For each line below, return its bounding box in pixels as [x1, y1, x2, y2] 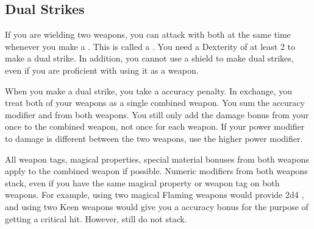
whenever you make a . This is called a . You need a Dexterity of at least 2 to [5, 40, 296, 52]
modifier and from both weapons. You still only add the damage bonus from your [5, 108, 309, 121]
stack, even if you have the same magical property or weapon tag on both [5, 176, 280, 189]
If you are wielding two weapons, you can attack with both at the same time [5, 28, 291, 41]
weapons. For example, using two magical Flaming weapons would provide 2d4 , [5, 188, 304, 201]
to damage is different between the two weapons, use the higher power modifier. [5, 132, 303, 144]
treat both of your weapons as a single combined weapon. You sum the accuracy [5, 96, 305, 109]
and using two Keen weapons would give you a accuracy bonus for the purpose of [5, 200, 309, 213]
